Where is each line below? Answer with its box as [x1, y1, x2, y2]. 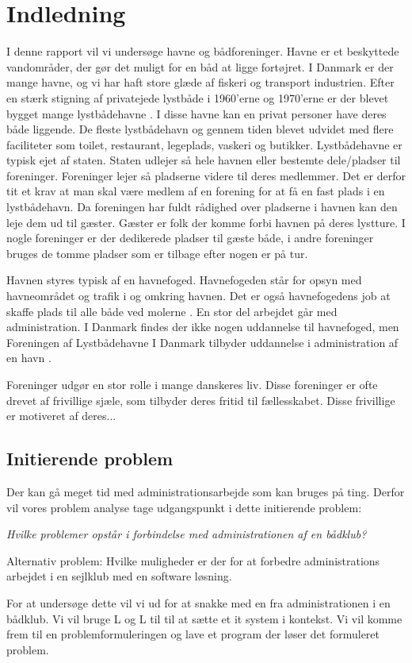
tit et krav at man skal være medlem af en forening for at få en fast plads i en [6, 183, 385, 199]
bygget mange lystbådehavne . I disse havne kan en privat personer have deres [6, 105, 387, 121]
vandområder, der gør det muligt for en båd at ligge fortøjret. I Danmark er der [6, 58, 394, 75]
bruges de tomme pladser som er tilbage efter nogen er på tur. [6, 245, 308, 261]
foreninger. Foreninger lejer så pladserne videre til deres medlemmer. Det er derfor [6, 167, 406, 183]
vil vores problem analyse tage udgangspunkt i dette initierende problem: [6, 499, 362, 515]
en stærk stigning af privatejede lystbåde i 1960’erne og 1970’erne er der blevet [6, 89, 389, 106]
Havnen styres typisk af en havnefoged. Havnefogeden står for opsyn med [6, 272, 362, 288]
